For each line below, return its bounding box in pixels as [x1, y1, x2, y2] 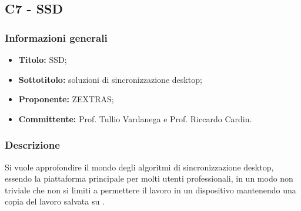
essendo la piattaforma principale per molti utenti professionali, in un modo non [5, 172, 293, 185]
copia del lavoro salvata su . [5, 195, 105, 207]
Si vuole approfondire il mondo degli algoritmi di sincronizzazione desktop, [5, 160, 274, 173]
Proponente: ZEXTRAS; [18, 93, 114, 105]
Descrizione [5, 138, 60, 152]
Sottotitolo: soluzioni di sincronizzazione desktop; [18, 73, 202, 85]
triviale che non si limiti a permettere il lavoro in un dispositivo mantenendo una [5, 183, 296, 196]
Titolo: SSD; [18, 53, 67, 65]
